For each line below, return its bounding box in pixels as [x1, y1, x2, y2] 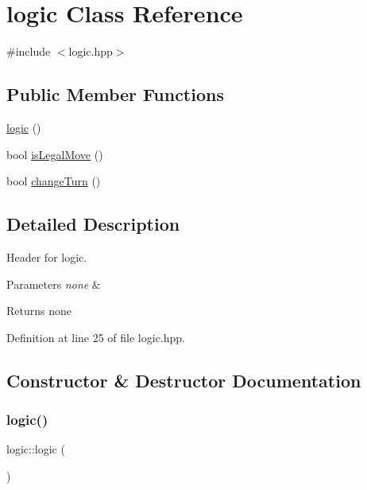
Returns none [6, 302, 71, 319]
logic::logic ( [6, 441, 65, 457]
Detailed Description [6, 212, 180, 236]
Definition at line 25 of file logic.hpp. [6, 329, 186, 345]
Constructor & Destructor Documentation [6, 367, 361, 392]
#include [6, 43, 51, 60]
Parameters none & [6, 275, 101, 292]
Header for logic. [6, 248, 87, 265]
